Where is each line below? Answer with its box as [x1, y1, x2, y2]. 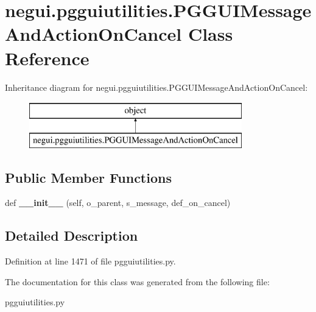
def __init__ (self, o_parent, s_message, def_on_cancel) [5, 196, 231, 209]
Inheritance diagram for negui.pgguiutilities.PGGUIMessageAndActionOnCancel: [5, 80, 308, 93]
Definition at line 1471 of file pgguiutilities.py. [5, 255, 176, 268]
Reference [5, 45, 90, 70]
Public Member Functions [5, 168, 172, 186]
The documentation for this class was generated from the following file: [5, 275, 270, 288]
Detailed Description [5, 226, 138, 245]
